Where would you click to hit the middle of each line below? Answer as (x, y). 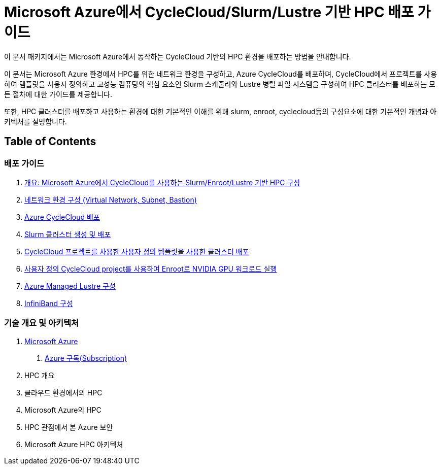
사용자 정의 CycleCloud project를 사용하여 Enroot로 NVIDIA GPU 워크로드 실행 (151, 269)
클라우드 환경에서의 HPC (63, 392)
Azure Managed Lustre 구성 (70, 286)
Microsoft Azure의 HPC (63, 410)
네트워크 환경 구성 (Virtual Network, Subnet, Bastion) (111, 199)
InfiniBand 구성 (49, 303)
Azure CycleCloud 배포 (62, 217)
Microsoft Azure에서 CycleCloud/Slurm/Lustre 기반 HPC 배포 (209, 12)
